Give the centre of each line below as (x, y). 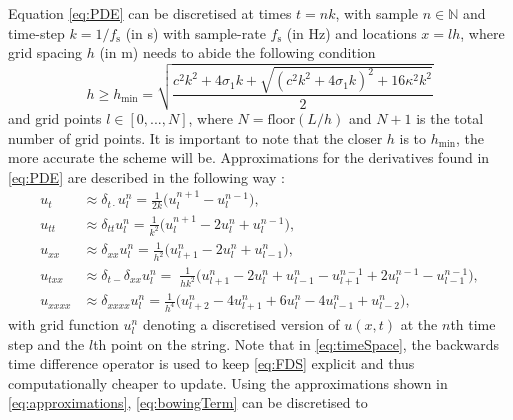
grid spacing (45, 52)
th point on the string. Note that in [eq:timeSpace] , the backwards (296, 343)
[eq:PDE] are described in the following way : (146, 176)
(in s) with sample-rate (195, 32)
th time (473, 324)
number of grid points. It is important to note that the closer (195, 137)
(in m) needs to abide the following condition (237, 52)
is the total (450, 118)
